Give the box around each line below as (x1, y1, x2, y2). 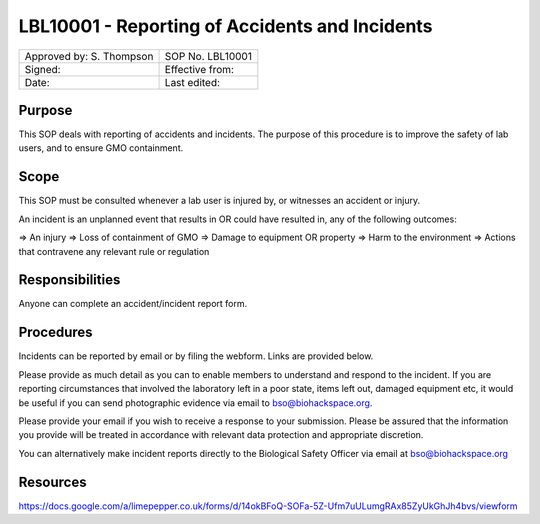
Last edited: (164, 75, 220, 89)
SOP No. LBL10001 (164, 49, 252, 63)
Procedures (18, 324, 94, 341)
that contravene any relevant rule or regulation (18, 245, 210, 257)
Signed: (24, 62, 61, 76)
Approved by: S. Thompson (24, 49, 154, 63)
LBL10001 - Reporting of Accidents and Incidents (18, 15, 433, 37)
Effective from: (164, 62, 235, 76)
